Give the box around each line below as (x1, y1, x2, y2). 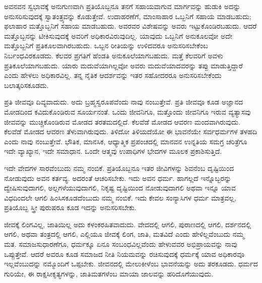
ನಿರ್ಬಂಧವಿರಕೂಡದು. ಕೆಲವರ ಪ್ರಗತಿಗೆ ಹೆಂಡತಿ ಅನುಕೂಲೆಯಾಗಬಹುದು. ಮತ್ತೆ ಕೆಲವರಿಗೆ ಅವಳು (4, 50, 223, 60)
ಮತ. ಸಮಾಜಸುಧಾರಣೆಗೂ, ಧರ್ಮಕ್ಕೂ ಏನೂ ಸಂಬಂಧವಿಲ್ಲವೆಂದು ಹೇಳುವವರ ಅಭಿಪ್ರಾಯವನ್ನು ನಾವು (4, 239, 237, 249)
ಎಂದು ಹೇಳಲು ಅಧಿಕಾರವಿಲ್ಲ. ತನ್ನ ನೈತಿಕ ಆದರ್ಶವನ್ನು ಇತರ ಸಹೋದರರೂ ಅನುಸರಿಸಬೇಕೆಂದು (4, 70, 222, 80)
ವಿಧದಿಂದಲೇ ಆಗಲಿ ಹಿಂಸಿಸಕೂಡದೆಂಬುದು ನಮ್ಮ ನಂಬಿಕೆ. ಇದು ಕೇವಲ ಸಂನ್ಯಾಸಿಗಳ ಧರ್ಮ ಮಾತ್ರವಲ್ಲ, (4, 192, 236, 203)
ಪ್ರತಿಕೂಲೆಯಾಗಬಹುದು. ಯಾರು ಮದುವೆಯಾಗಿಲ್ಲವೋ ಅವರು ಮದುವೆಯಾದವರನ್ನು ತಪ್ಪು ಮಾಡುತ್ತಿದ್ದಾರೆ (4, 60, 243, 70)
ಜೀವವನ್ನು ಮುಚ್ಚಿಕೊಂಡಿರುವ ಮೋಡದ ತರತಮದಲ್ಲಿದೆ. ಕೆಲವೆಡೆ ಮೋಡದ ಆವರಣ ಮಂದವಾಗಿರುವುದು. (4, 116, 240, 127)
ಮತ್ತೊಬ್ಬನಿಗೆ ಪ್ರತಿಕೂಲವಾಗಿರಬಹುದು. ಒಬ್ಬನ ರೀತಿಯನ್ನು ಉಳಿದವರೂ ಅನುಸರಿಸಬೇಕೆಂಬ (4, 40, 208, 51)
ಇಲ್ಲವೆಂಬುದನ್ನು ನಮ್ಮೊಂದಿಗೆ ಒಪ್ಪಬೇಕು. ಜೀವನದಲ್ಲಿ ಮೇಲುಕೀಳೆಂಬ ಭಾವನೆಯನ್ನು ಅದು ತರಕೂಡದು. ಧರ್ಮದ (4, 258, 258, 269)
